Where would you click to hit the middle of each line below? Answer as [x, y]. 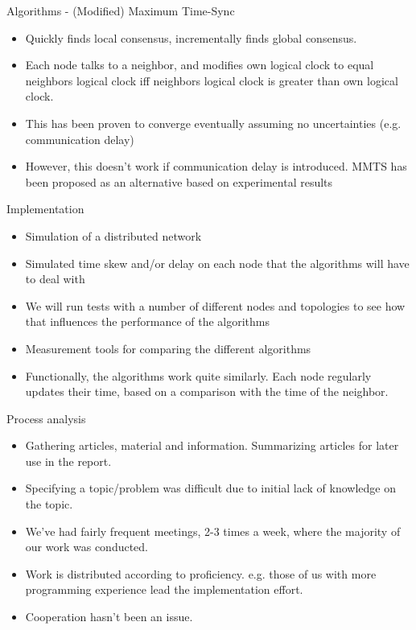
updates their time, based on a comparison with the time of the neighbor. [207, 391]
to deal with [55, 279]
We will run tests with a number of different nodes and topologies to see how [215, 305]
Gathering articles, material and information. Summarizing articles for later [212, 445]
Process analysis [46, 418]
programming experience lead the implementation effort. [164, 589]
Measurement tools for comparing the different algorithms [168, 348]
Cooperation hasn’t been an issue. [109, 617]
